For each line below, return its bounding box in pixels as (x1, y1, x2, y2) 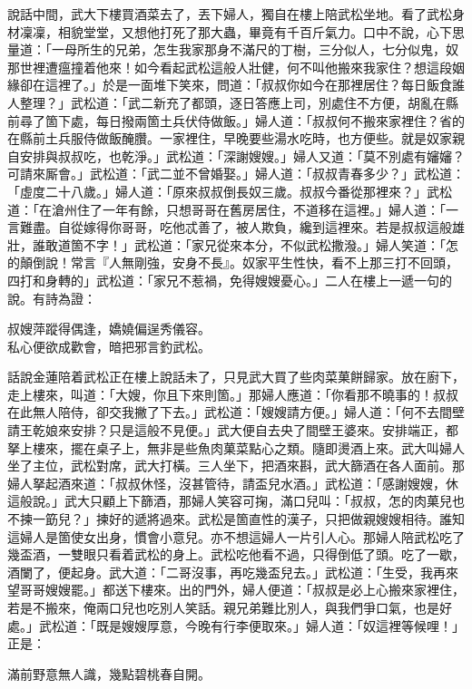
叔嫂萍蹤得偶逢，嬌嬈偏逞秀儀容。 (7, 319, 211, 338)
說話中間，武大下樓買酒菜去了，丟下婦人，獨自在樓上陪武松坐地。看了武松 (7, 5, 452, 23)
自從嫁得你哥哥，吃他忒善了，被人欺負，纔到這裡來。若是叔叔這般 (57, 218, 452, 237)
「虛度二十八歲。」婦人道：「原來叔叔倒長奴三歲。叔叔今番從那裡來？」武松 (7, 181, 452, 200)
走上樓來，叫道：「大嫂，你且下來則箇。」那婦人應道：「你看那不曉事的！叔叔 (7, 384, 458, 403)
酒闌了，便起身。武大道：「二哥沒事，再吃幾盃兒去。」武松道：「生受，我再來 (7, 562, 458, 581)
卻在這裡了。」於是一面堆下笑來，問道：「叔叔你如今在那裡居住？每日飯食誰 (19, 75, 465, 94)
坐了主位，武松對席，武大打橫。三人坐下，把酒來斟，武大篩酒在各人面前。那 (7, 456, 465, 475)
